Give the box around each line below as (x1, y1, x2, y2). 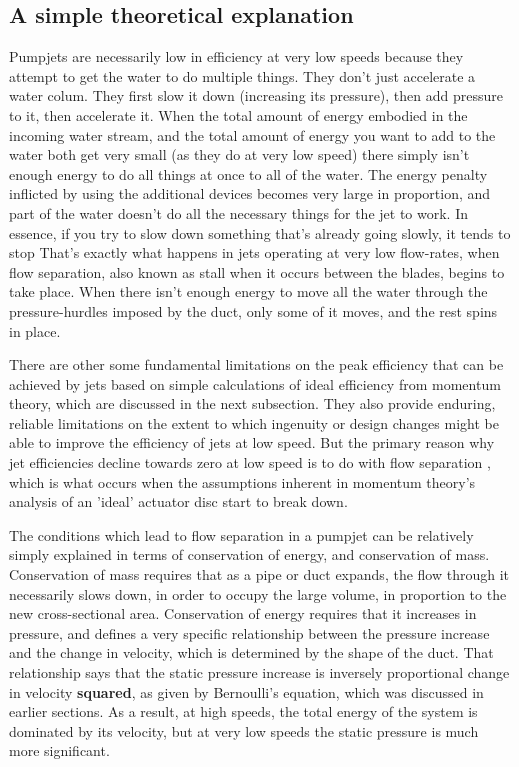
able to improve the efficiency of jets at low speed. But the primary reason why (9, 432, 495, 453)
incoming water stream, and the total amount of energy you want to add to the (9, 124, 496, 145)
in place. (9, 320, 61, 341)
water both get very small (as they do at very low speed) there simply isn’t (9, 144, 470, 165)
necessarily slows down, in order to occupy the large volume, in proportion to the (9, 583, 507, 604)
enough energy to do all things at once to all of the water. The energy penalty (9, 163, 488, 184)
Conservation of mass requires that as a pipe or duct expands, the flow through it (9, 564, 509, 585)
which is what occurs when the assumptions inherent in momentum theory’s (9, 471, 476, 492)
